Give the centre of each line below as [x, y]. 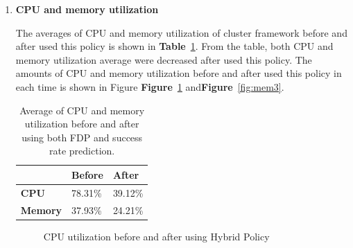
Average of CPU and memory [82, 110]
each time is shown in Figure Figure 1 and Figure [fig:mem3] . [150, 86]
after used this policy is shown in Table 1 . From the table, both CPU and [174, 46]
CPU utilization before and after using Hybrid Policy [156, 236]
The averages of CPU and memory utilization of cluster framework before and [181, 32]
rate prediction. [82, 151]
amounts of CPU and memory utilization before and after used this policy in [179, 73]
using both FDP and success [82, 137]
